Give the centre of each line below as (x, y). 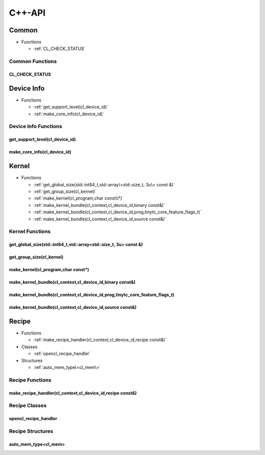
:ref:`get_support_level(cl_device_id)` (71, 107)
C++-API (27, 13)
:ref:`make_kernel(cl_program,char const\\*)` (79, 198)
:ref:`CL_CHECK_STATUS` (60, 49)
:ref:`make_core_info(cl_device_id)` (69, 114)
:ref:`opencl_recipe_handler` (62, 354)
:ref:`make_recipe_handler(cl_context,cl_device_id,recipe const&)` (100, 340)
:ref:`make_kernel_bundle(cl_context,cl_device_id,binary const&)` (99, 205)
